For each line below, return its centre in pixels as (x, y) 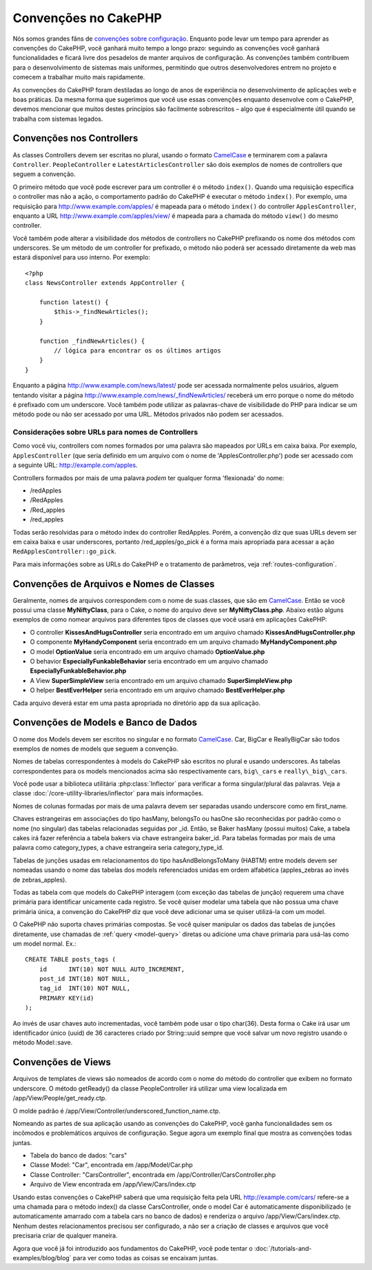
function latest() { (74, 302)
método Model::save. (43, 1042)
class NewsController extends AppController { (105, 283)
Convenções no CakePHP (87, 18)
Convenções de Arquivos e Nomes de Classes (114, 584)
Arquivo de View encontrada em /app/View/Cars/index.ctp (113, 1184)
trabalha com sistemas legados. (58, 119)
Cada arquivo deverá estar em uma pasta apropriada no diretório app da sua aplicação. (137, 703)
